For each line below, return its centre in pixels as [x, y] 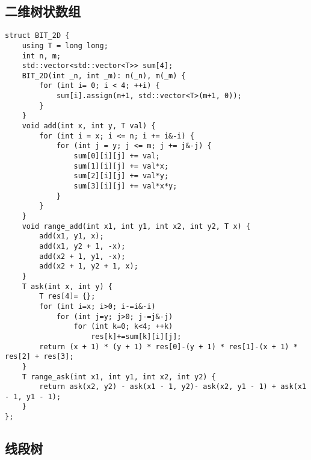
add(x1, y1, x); [72, 236]
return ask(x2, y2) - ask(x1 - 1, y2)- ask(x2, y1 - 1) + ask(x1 [173, 387]
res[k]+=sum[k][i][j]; [136, 336]
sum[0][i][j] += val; [117, 156]
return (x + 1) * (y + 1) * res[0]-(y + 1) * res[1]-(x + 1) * [168, 347]
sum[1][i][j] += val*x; [121, 166]
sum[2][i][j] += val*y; [121, 176]
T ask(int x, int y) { [67, 286]
